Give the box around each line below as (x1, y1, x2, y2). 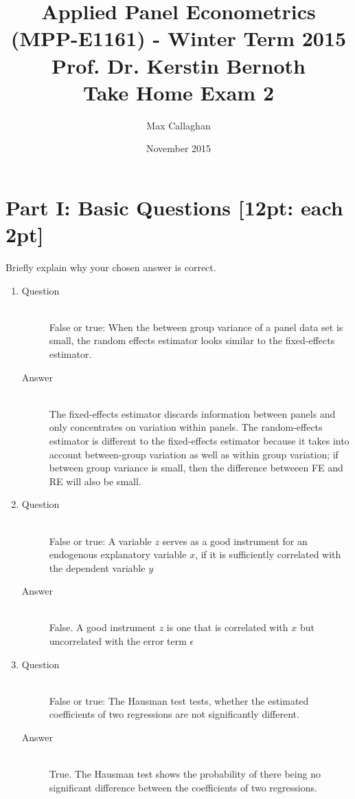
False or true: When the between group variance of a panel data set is (49, 319, 343, 334)
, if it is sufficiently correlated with (195, 547, 341, 562)
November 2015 (146, 141, 211, 156)
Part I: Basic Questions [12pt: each (5, 193, 343, 221)
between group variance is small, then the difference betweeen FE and (49, 460, 343, 475)
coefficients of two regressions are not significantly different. (49, 707, 299, 721)
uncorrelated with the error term (49, 634, 187, 648)
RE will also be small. (49, 473, 141, 488)
